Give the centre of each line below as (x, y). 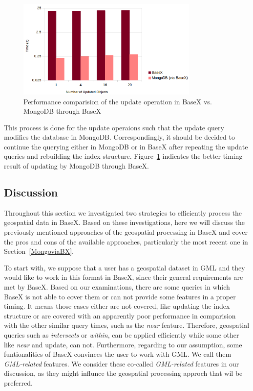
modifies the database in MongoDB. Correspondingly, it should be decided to (119, 137)
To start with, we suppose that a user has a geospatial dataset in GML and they (125, 267)
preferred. (18, 382)
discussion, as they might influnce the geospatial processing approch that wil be (123, 373)
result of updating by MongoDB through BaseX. (76, 166)
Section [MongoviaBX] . (39, 251)
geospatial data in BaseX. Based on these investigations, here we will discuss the (124, 222)
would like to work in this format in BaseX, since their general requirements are (124, 277)
